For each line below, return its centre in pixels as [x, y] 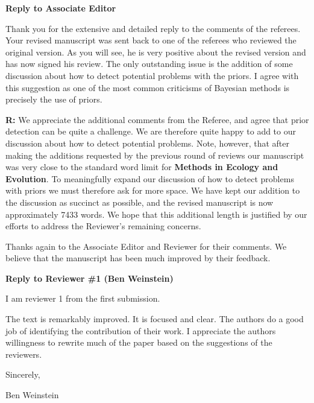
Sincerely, [23, 374]
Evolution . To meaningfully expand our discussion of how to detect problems [150, 178]
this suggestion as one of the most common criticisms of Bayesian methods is [148, 87]
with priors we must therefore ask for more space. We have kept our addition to [153, 190]
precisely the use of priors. [54, 99]
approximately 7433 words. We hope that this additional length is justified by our [156, 214]
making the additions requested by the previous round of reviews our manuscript [155, 155]
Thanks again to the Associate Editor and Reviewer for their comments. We [146, 246]
